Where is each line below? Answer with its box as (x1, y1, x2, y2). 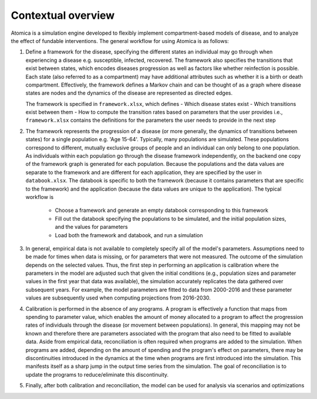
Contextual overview (11, 9, 115, 22)
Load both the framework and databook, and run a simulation (55, 231, 203, 238)
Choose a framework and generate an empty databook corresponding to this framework (55, 207, 269, 214)
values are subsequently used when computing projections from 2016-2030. (25, 294, 211, 301)
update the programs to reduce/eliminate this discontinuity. (25, 371, 169, 378)
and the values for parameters (55, 224, 129, 231)
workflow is (25, 193, 54, 200)
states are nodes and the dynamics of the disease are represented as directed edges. (25, 89, 233, 97)
